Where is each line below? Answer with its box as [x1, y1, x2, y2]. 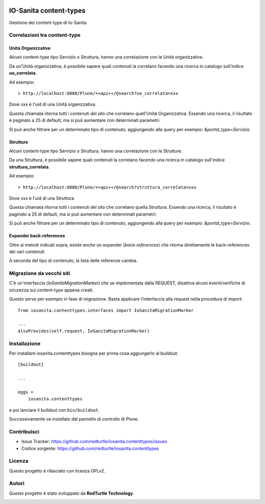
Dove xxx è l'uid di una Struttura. [9, 195, 76, 201]
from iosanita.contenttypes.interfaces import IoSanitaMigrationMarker [18, 308, 194, 313]
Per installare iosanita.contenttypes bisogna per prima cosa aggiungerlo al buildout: [9, 350, 179, 356]
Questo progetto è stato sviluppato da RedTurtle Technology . [9, 490, 134, 496]
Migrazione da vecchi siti [9, 270, 71, 277]
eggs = [18, 389, 34, 395]
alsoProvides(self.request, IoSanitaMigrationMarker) [18, 328, 150, 334]
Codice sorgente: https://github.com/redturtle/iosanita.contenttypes [21, 445, 159, 451]
